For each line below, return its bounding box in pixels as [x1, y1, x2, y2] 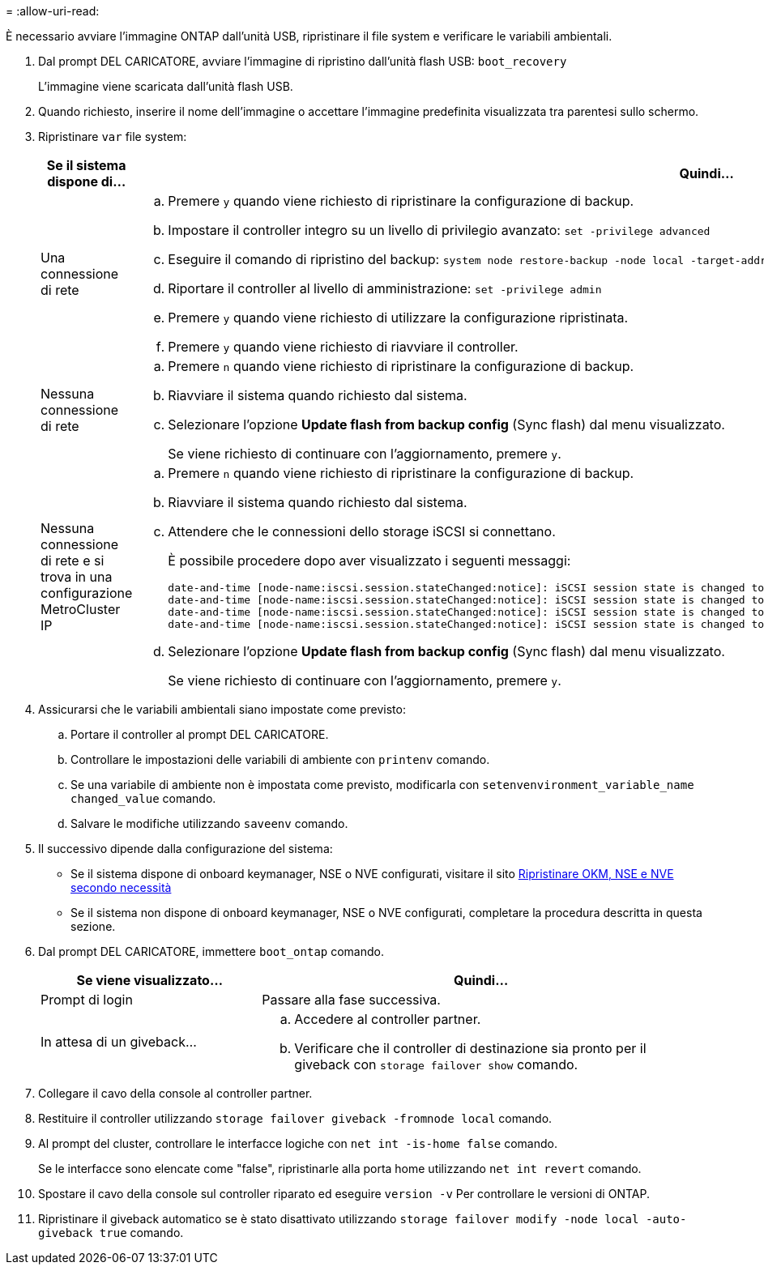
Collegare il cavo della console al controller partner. [38, 1086, 313, 1100]
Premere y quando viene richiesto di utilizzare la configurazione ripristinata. [168, 309, 629, 326]
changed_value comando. [70, 791, 216, 805]
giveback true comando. [38, 1226, 184, 1239]
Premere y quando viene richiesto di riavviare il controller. [168, 339, 519, 355]
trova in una [41, 569, 113, 585]
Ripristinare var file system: [38, 130, 187, 143]
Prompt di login [41, 992, 133, 1008]
